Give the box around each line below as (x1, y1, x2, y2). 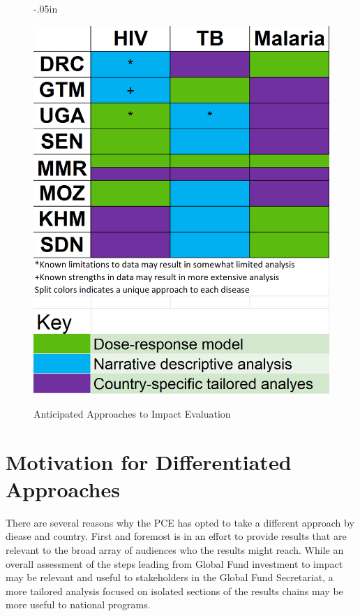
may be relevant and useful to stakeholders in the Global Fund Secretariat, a (6, 570, 333, 585)
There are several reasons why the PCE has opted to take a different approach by (6, 515, 354, 529)
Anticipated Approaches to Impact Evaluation (33, 406, 231, 420)
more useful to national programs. (6, 597, 151, 612)
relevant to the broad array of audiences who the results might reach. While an (6, 542, 344, 557)
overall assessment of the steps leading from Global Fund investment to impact (6, 556, 343, 571)
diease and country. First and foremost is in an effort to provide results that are (6, 529, 347, 543)
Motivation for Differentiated (6, 447, 292, 476)
